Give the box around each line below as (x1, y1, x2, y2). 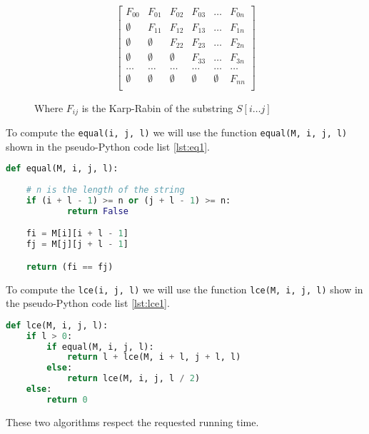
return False (66, 206, 128, 216)
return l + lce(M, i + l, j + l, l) (66, 352, 241, 363)
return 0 (46, 394, 88, 405)
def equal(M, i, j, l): (6, 163, 118, 174)
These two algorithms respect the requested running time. (6, 414, 259, 429)
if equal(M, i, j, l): (46, 341, 154, 352)
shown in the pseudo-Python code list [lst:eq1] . (6, 138, 210, 153)
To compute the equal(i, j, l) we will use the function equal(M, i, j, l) (6, 124, 348, 139)
